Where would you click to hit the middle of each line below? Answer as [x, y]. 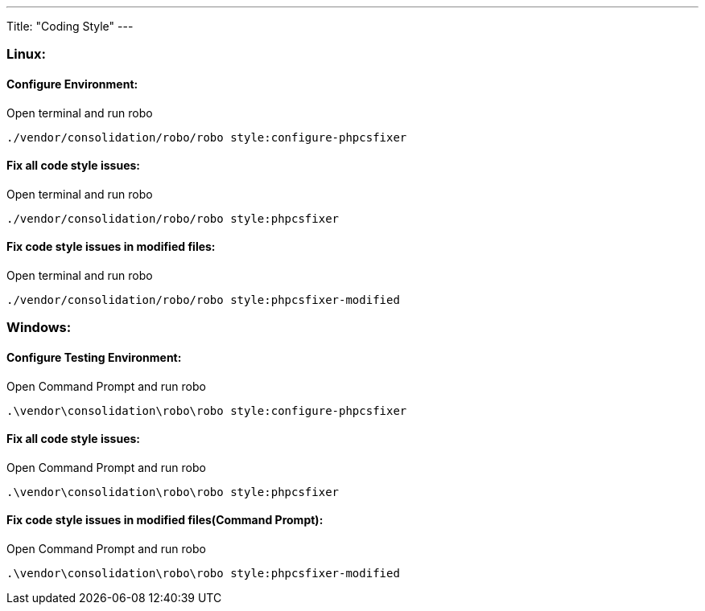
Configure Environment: [72, 84]
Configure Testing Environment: [94, 358]
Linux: [27, 54]
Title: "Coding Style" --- [70, 26]
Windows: [39, 328]
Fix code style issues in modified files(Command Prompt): [165, 520]
